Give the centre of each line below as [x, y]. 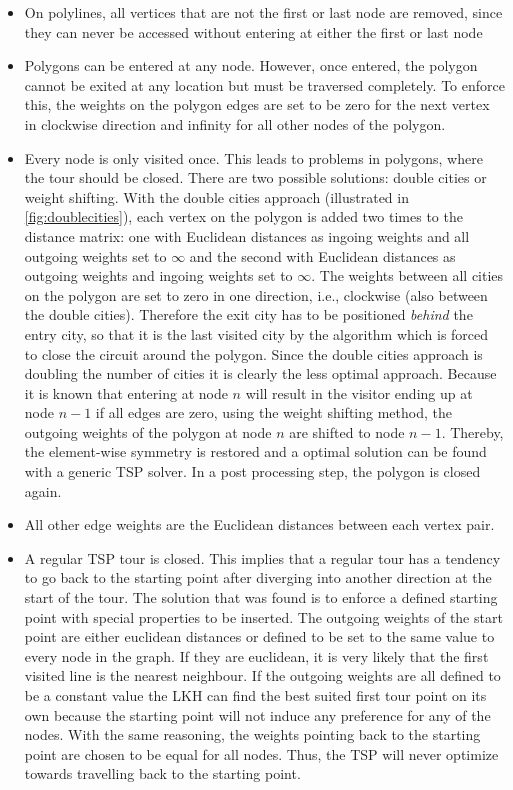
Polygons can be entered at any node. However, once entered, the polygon [251, 65]
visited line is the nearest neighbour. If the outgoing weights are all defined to [262, 675]
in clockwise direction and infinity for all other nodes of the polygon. [235, 123]
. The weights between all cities [407, 275]
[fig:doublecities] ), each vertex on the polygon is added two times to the [243, 216]
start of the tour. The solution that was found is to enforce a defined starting [261, 597]
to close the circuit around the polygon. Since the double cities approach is [253, 353]
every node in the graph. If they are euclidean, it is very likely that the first [256, 655]
